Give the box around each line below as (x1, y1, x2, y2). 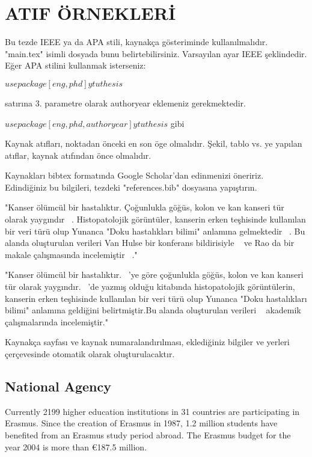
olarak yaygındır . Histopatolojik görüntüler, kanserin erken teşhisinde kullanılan (5, 213, 306, 225)
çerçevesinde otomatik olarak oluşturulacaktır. (5, 348, 175, 360)
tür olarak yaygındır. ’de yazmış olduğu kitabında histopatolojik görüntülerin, (5, 280, 295, 293)
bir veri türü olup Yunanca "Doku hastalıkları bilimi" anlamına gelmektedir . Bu (5, 224, 305, 237)
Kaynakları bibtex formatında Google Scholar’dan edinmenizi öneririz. (5, 169, 264, 182)
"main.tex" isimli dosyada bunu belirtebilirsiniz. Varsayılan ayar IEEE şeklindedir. (5, 47, 307, 60)
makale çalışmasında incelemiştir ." (5, 248, 138, 260)
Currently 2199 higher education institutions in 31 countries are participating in (5, 405, 300, 417)
